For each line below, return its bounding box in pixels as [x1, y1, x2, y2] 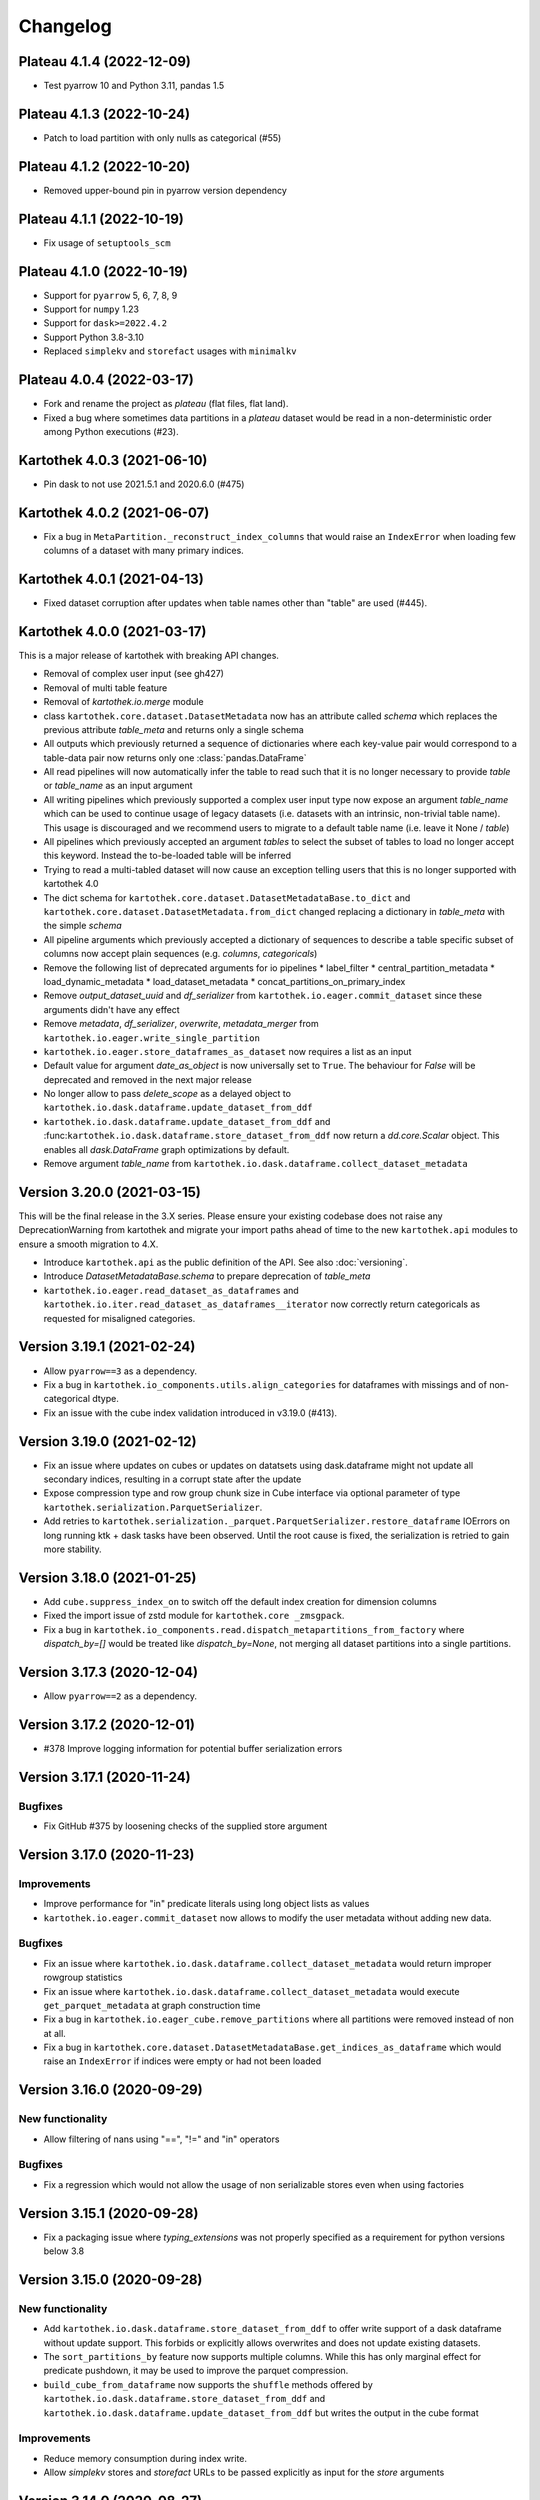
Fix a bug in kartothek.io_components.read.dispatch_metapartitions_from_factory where [43, 1623, 465, 1635]
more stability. [43, 1543, 102, 1555]
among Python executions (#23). [43, 425, 179, 437]
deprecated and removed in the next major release [43, 1073, 252, 1085]
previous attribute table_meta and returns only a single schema [43, 723, 304, 735]
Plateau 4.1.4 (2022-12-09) [18, 53, 192, 70]
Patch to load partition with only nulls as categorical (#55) [43, 131, 282, 144]
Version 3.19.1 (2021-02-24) [18, 1338, 196, 1355]
